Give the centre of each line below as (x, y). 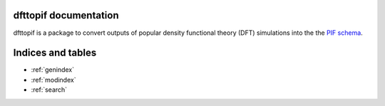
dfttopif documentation (66, 15)
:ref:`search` (49, 90)
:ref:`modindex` (53, 80)
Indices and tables (55, 53)
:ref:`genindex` (53, 70)
